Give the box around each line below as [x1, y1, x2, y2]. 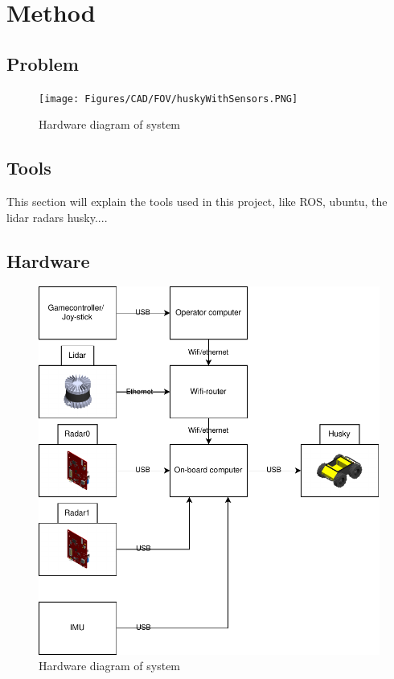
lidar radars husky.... [6, 208, 108, 225]
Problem [6, 51, 79, 76]
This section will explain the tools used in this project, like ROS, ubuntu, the [6, 193, 388, 210]
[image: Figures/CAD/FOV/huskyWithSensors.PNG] [39, 93, 298, 105]
